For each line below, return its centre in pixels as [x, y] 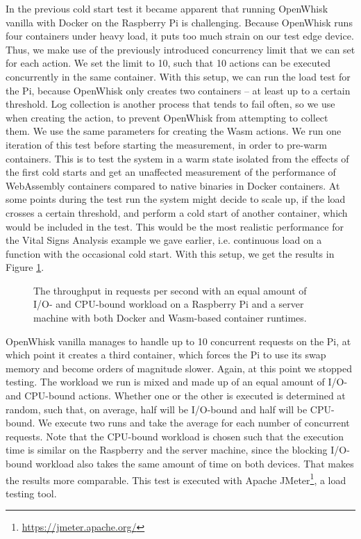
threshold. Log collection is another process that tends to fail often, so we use [170, 104]
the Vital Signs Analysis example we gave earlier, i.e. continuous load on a [164, 240]
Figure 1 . [25, 267]
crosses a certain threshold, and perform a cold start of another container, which [177, 212]
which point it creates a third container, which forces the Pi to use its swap [166, 355]
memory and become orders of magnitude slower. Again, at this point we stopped [179, 368]
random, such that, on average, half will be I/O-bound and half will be [157, 409]
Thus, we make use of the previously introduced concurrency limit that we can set [180, 49]
